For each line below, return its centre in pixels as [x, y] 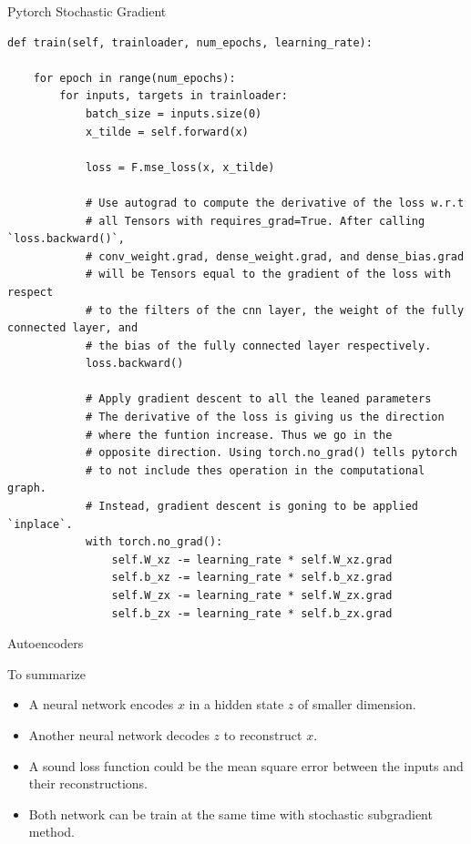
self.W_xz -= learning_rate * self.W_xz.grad [252, 559]
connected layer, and [73, 328]
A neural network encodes [101, 704]
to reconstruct [263, 734]
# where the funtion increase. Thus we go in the [239, 435]
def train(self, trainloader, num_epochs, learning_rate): [190, 42]
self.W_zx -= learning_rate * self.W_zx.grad [252, 595]
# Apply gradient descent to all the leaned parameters [258, 399]
